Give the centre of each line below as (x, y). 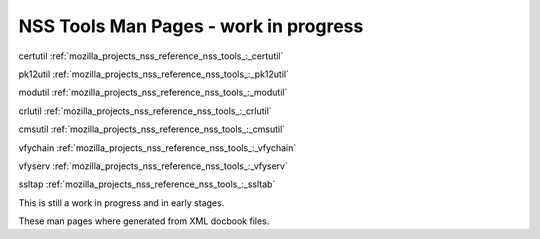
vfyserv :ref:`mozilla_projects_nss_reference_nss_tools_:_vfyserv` (153, 166)
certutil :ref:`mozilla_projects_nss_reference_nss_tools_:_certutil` (151, 56)
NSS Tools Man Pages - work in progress (191, 26)
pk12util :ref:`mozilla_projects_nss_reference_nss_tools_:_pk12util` (154, 74)
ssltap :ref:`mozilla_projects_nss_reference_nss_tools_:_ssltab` (147, 184)
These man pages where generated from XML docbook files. (144, 221)
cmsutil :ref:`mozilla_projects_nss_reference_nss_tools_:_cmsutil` (152, 129)
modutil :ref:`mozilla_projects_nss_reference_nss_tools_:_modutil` (153, 92)
